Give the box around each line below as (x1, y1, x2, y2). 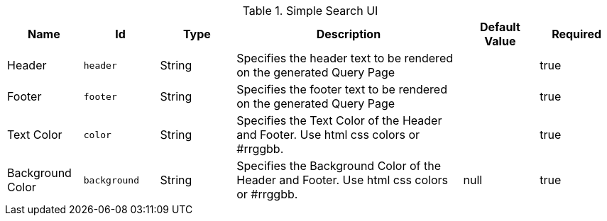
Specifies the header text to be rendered (236, 51, 453, 65)
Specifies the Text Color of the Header (236, 113, 442, 127)
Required (552, 27, 602, 41)
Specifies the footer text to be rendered (236, 82, 447, 96)
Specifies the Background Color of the (236, 159, 441, 173)
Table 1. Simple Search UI (242, 4, 378, 18)
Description (316, 27, 381, 41)
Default (479, 20, 520, 34)
